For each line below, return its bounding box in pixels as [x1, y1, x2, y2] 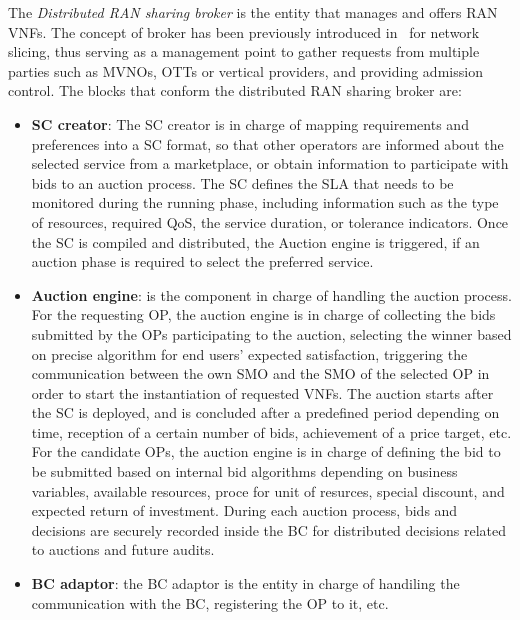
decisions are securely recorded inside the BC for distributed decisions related [31, 519, 507, 540]
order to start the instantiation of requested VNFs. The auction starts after [31, 382, 494, 403]
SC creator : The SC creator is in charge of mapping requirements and [31, 113, 469, 134]
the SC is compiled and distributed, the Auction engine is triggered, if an [31, 231, 480, 252]
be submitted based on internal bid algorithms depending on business [31, 461, 458, 482]
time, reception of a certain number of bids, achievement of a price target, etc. [31, 421, 512, 442]
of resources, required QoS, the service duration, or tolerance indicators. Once [31, 211, 509, 232]
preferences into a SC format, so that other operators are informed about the [31, 133, 504, 154]
